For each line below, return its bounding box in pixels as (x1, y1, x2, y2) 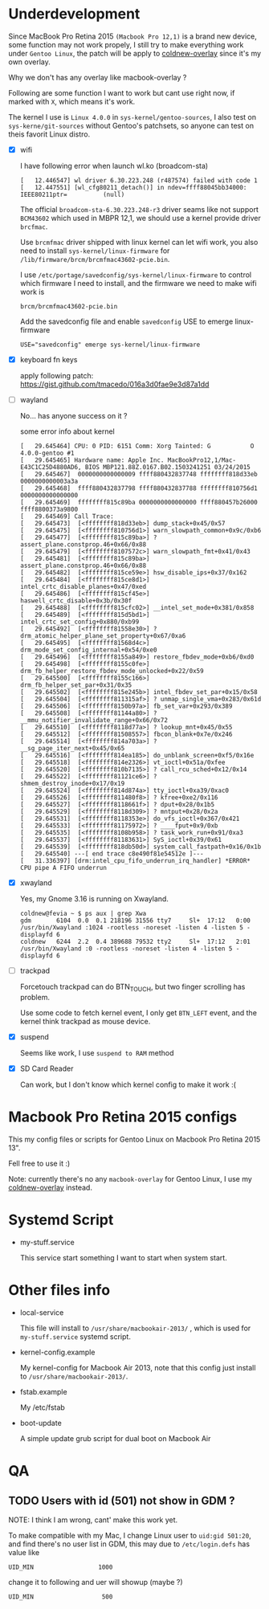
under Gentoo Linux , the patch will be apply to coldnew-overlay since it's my (8, 48, 262, 58)
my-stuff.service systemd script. (19, 1331, 131, 1342)
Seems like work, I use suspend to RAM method (19, 1048, 174, 1058)
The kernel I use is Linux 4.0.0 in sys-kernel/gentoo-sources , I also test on (8, 112, 257, 121)
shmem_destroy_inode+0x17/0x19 (19, 780, 125, 788)
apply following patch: (19, 371, 94, 381)
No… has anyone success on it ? (19, 411, 128, 421)
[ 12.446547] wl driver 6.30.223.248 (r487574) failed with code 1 (19, 177, 259, 185)
